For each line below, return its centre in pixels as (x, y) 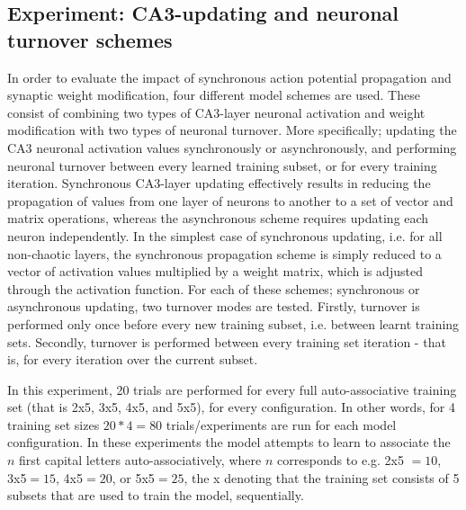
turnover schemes (90, 39)
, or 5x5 (133, 477)
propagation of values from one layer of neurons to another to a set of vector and (230, 200)
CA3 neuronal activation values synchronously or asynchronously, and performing (232, 147)
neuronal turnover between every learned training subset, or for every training (222, 165)
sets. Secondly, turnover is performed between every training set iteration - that (227, 341)
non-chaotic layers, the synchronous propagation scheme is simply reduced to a (224, 253)
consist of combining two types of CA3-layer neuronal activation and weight (216, 112)
